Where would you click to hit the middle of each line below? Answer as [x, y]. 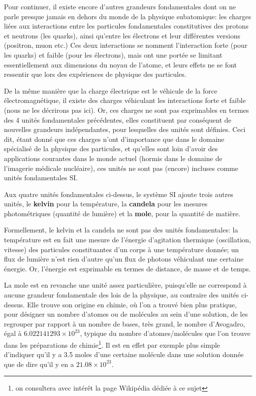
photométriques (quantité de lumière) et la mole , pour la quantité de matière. [122, 213]
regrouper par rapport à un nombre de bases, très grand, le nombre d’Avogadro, [125, 323]
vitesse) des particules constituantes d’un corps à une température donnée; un [122, 249]
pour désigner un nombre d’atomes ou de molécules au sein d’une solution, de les [126, 314]
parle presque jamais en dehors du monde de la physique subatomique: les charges [128, 16]
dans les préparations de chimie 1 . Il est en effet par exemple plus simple [112, 344]
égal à [13, 333]
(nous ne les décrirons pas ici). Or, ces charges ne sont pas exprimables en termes [127, 110]
